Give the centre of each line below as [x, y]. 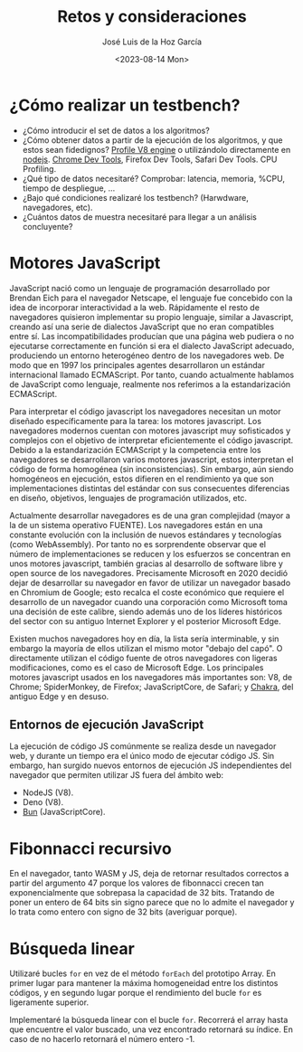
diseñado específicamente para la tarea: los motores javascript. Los [136, 421]
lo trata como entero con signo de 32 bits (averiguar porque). [123, 912]
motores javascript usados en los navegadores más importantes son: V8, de [151, 677]
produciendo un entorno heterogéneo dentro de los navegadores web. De [147, 355]
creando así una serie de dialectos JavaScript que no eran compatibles [142, 327]
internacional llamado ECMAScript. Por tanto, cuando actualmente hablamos [152, 374]
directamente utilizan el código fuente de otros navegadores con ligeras [143, 658]
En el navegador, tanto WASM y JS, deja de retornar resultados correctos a [149, 874]
